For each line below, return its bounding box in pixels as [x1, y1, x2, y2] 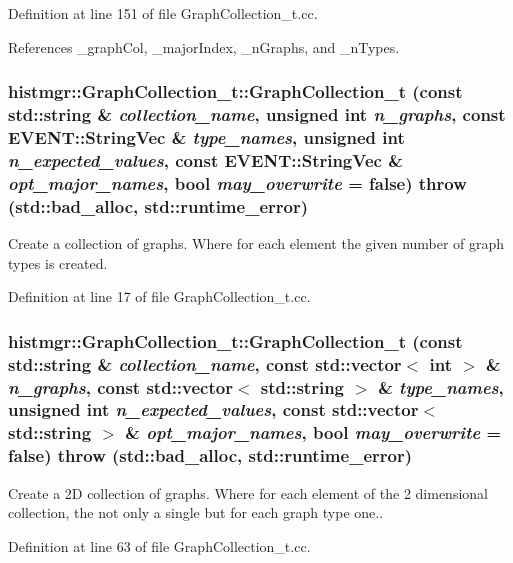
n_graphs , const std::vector [8, 374, 233, 399]
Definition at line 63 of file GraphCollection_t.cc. [8, 535, 311, 556]
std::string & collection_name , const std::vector [8, 351, 402, 376]
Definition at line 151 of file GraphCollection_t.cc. [8, 3, 318, 23]
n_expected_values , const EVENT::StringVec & [8, 147, 403, 172]
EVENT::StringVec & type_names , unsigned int [8, 124, 405, 149]
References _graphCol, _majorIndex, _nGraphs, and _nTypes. [8, 36, 400, 57]
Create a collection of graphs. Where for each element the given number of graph [8, 233, 505, 254]
